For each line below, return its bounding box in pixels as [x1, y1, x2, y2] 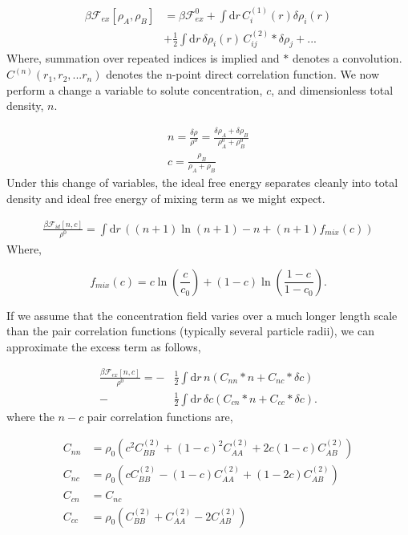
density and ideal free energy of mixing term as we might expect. [6, 189, 325, 206]
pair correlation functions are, [87, 407, 233, 424]
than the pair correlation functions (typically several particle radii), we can [6, 322, 374, 339]
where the [6, 407, 55, 424]
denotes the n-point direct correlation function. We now [106, 66, 380, 83]
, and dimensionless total [271, 81, 394, 98]
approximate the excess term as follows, [6, 338, 201, 355]
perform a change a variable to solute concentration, [6, 81, 263, 98]
